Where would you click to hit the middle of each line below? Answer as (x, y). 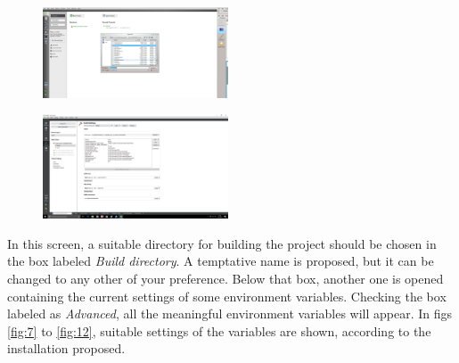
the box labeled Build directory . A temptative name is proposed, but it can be (221, 261)
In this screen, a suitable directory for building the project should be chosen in (222, 243)
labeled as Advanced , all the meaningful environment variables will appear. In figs (230, 313)
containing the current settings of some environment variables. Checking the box (227, 296)
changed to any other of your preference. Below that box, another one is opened (225, 278)
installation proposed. (66, 348)
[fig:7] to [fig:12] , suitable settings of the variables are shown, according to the (219, 330)
